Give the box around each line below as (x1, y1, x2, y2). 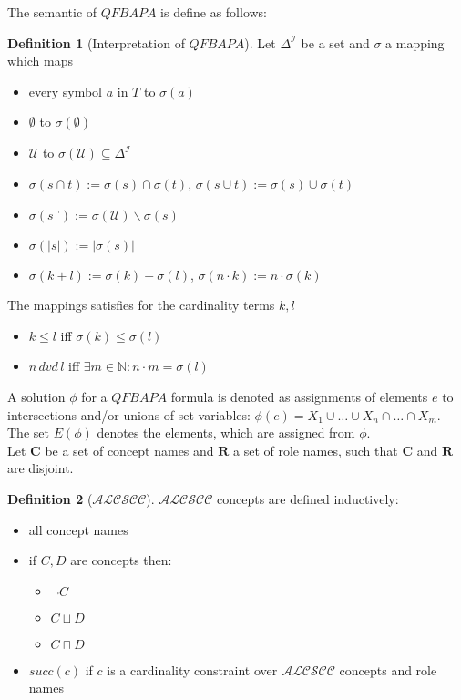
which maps (7, 51, 74, 70)
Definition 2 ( (7, 489, 93, 508)
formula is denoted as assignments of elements (170, 386, 428, 406)
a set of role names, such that (233, 440, 398, 459)
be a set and (301, 33, 370, 52)
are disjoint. (7, 458, 74, 478)
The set (7, 423, 49, 442)
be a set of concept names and (45, 440, 214, 459)
